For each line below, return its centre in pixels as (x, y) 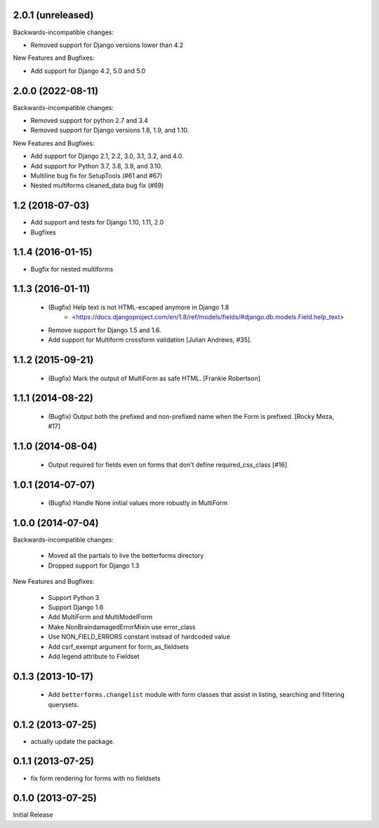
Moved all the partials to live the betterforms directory (126, 556)
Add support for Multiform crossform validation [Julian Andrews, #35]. (150, 340)
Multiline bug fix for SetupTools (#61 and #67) (97, 175)
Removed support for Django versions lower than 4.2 (107, 45)
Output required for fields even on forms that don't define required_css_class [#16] (168, 465)
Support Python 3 (74, 597)
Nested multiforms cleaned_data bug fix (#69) (97, 185)
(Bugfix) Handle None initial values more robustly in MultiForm (138, 503)
